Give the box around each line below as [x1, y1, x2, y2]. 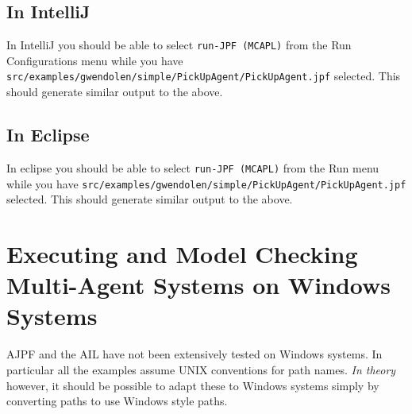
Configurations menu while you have [6, 52, 183, 68]
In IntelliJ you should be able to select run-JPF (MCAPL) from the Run [6, 37, 352, 53]
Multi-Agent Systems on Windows [6, 269, 391, 301]
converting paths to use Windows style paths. [6, 393, 228, 409]
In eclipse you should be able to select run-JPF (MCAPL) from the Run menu [6, 159, 379, 176]
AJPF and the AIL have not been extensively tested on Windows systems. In [6, 346, 383, 362]
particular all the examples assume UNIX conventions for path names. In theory [6, 361, 396, 377]
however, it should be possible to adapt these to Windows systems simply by [6, 377, 379, 393]
